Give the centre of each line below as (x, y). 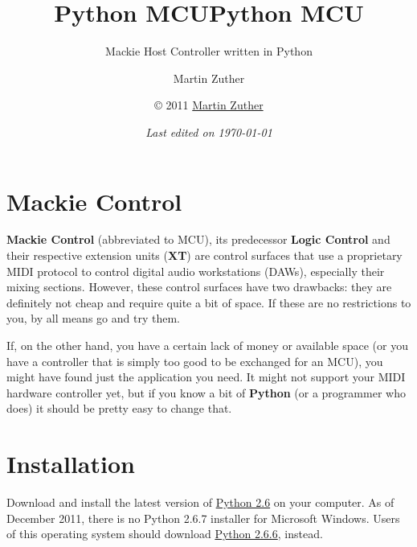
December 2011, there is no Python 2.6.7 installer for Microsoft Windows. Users (203, 518)
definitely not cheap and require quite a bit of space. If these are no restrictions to (209, 302)
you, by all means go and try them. (93, 318)
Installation (71, 464)
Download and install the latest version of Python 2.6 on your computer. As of (200, 502)
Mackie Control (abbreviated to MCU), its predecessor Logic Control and (198, 239)
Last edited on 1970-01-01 (209, 132)
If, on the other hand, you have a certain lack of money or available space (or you (207, 345)
